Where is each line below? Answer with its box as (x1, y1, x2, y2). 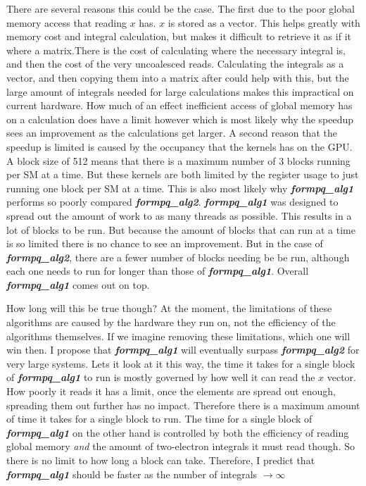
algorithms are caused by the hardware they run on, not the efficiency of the (6, 315, 336, 330)
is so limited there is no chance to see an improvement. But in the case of (6, 236, 323, 251)
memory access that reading (6, 15, 127, 30)
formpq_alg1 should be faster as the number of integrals (6, 466, 258, 481)
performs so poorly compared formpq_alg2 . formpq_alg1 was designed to (6, 194, 339, 209)
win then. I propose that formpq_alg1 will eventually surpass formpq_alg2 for (6, 342, 360, 357)
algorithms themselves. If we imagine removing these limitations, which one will (6, 328, 351, 343)
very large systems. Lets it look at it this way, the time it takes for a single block (6, 356, 355, 370)
